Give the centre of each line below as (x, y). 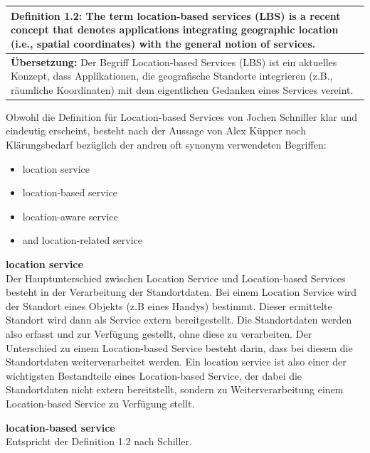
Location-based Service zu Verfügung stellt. (100, 403)
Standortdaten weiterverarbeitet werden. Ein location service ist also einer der (176, 362)
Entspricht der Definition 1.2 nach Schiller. (99, 441)
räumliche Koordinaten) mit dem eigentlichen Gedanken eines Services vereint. (182, 89)
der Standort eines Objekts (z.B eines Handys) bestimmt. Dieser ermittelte (169, 305)
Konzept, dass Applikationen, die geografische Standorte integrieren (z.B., (172, 76)
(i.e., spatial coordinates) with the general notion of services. (163, 43)
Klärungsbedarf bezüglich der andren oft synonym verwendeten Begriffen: (166, 144)
